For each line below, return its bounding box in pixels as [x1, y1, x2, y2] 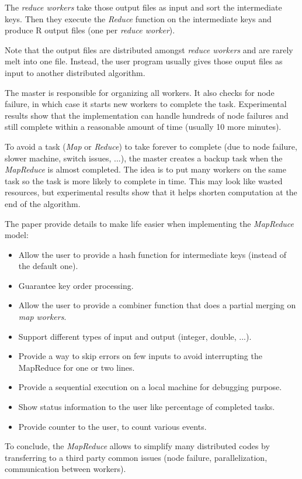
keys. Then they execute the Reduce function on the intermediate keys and [5, 12, 272, 25]
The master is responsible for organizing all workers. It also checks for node [5, 86, 275, 98]
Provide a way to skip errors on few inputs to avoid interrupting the [18, 350, 262, 362]
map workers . [18, 311, 67, 323]
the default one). [18, 260, 78, 272]
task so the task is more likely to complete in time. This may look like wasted [5, 174, 283, 187]
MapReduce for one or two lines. [18, 361, 135, 373]
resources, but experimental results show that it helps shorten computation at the [5, 186, 297, 198]
